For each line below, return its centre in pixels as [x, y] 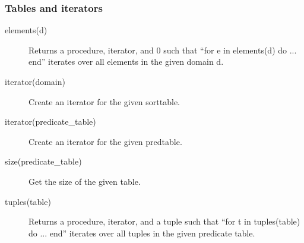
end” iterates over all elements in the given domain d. [126, 61]
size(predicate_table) [43, 161]
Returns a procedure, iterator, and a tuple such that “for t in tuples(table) [164, 221]
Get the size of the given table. [85, 181]
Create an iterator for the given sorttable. [104, 101]
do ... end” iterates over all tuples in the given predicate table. [142, 233]
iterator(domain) [35, 81]
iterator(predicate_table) [50, 121]
